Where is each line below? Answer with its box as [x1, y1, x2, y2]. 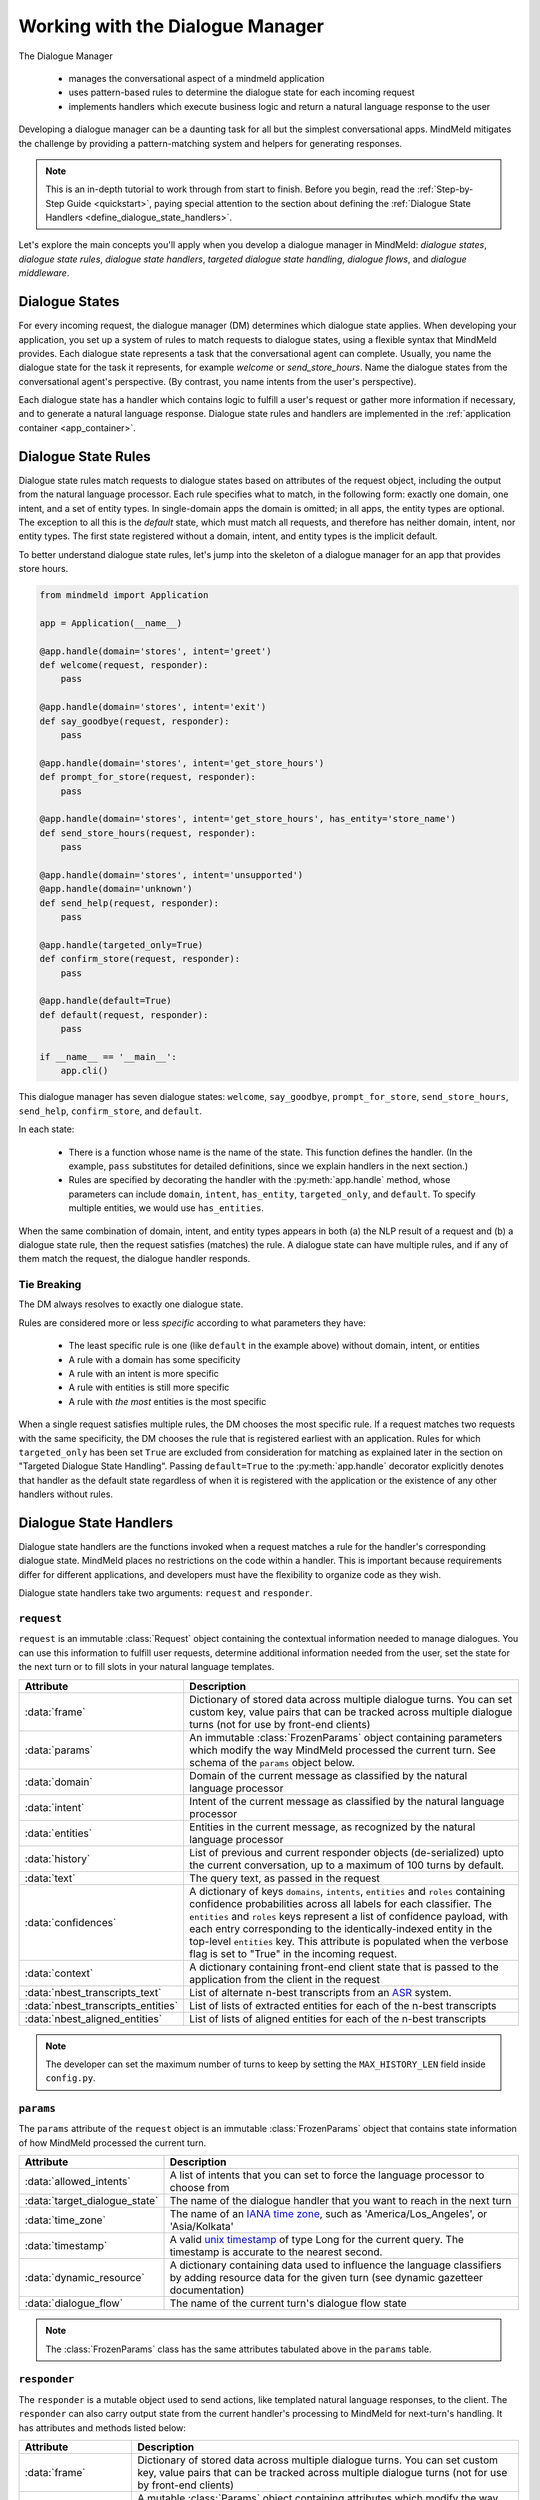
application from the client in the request [189, 1972, 380, 1986]
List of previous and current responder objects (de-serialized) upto [189, 1845, 505, 1859]
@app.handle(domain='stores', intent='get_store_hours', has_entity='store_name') [39, 813, 457, 825]
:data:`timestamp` [24, 2239, 108, 2253]
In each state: [18, 1123, 75, 1135]
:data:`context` [24, 1966, 94, 1980]
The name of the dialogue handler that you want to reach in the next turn [169, 2194, 512, 2208]
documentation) [169, 2283, 245, 2297]
